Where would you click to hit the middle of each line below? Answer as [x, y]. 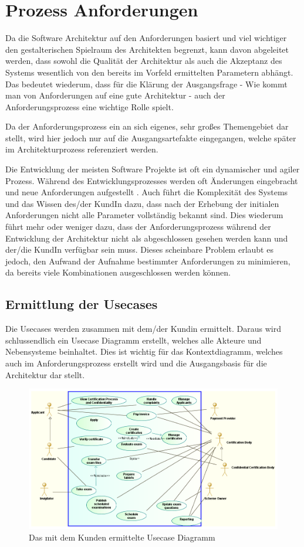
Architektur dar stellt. [45, 374]
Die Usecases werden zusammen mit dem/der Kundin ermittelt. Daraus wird [143, 329]
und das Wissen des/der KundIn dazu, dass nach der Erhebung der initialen [142, 203]
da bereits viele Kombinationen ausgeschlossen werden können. [118, 272]
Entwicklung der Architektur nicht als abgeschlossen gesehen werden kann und [147, 238]
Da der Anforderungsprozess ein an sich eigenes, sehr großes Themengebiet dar [147, 126]
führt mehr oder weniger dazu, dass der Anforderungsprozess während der [138, 227]
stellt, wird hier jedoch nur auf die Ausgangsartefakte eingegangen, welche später [151, 137]
